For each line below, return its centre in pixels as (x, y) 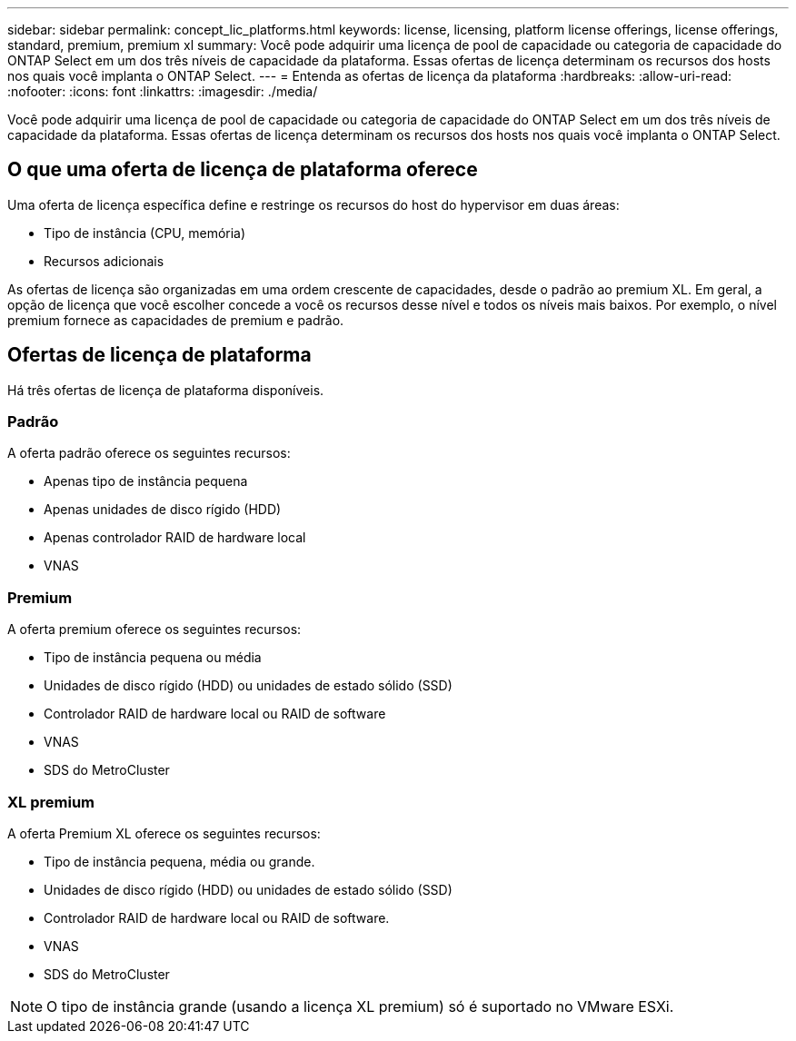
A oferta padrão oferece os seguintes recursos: (149, 453)
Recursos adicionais (104, 261)
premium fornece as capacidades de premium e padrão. (176, 320)
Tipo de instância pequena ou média (153, 658)
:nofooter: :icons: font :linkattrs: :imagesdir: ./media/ (163, 91)
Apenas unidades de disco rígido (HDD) (163, 510)
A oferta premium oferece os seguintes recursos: (154, 630)
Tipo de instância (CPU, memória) (145, 233)
